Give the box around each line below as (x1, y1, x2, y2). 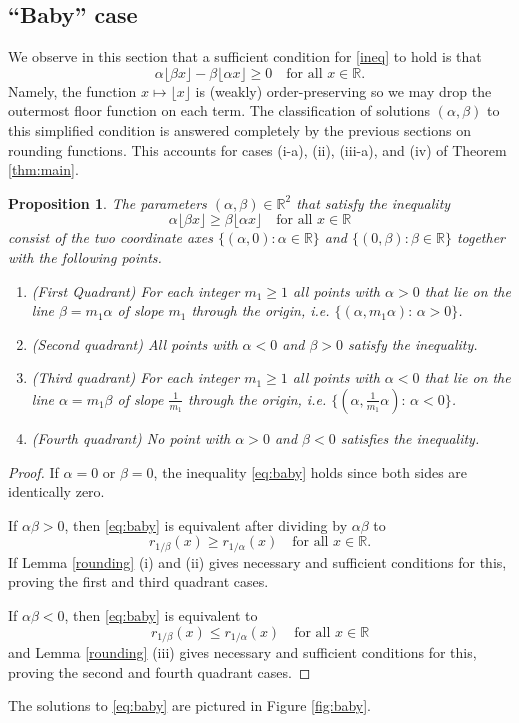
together (456, 227, 506, 248)
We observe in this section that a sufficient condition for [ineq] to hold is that (8, 46, 482, 67)
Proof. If (8, 461, 59, 482)
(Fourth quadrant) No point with (31, 427, 231, 448)
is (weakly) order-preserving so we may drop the (195, 80, 492, 101)
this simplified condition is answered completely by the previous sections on (8, 119, 471, 140)
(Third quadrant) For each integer (31, 367, 240, 388)
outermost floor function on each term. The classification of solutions (8, 100, 431, 121)
